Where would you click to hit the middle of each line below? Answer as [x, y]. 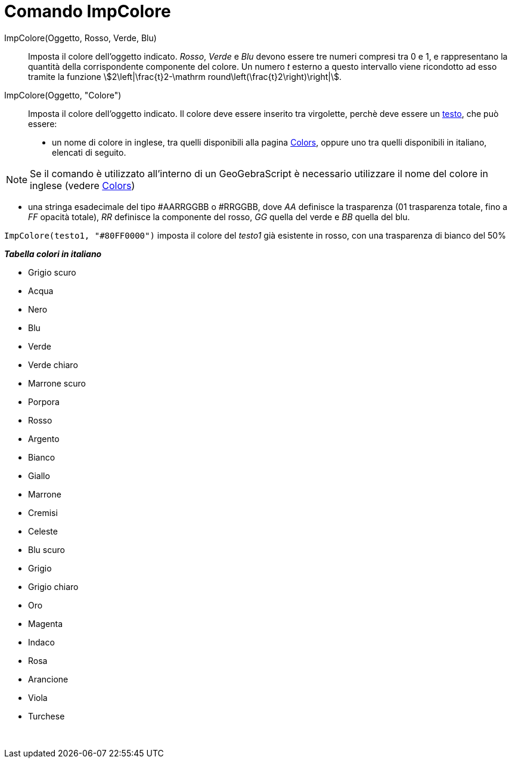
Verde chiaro [53, 364]
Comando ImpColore [88, 11]
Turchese [46, 716]
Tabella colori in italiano [53, 254]
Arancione [48, 679]
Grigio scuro [52, 272]
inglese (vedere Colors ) [83, 185]
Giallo [39, 475]
